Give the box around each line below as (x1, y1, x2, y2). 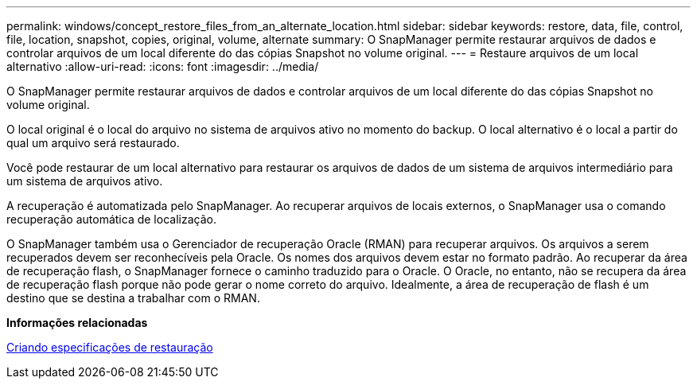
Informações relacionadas (6, 316, 148, 329)
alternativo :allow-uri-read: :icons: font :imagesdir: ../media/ (6, 60, 319, 73)
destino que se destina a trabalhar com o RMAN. (6, 291, 260, 305)
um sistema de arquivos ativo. (6, 174, 163, 188)
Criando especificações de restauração (6, 340, 213, 354)
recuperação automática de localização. (6, 212, 216, 226)
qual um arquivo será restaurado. (6, 136, 180, 150)
